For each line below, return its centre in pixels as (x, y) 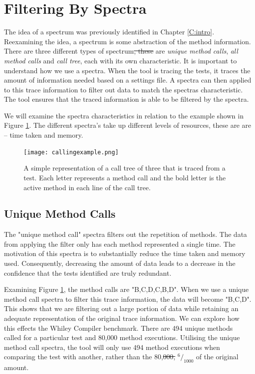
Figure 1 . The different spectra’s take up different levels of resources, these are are (127, 125)
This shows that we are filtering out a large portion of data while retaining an (121, 308)
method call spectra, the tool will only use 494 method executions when (112, 347)
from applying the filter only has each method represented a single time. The (120, 244)
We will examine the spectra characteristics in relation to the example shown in (124, 115)
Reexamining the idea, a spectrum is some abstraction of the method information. (127, 41)
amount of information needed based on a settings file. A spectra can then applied (128, 80)
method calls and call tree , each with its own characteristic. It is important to (120, 60)
